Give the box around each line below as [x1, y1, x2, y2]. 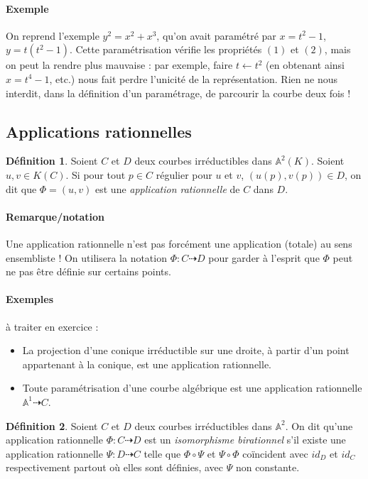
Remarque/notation [6, 209, 105, 224]
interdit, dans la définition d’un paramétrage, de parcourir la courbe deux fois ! [6, 85, 351, 100]
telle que [144, 446, 181, 461]
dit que [6, 181, 37, 196]
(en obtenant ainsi [266, 57, 345, 72]
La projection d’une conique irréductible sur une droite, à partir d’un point [22, 343, 350, 358]
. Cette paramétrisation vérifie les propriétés [69, 42, 262, 57]
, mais [324, 42, 351, 57]
